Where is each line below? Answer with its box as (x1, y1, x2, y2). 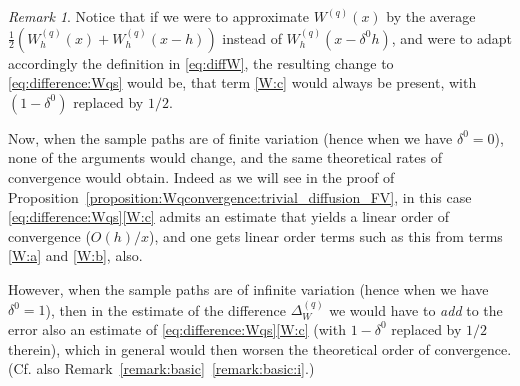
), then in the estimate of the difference (45, 299, 286, 320)
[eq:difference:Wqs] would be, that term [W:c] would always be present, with (8, 72, 477, 93)
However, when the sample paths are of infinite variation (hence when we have (8, 278, 489, 299)
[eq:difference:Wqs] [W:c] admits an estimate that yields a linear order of (8, 206, 450, 227)
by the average (386, 6, 476, 26)
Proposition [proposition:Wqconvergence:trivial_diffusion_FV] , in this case (8, 186, 472, 207)
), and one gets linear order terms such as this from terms (149, 225, 503, 246)
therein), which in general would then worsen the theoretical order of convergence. (8, 338, 512, 359)
